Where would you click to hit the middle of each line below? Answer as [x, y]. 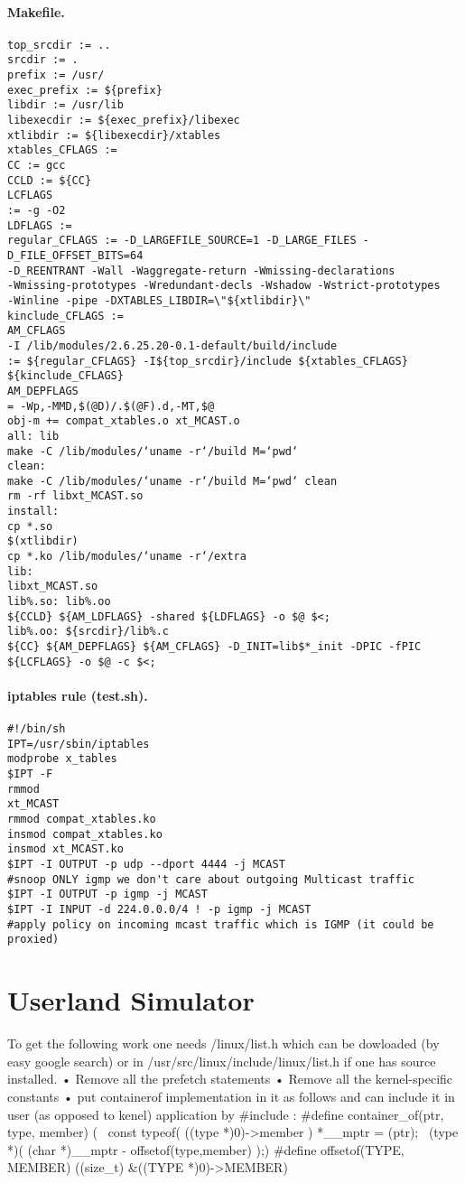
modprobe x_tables [62, 759]
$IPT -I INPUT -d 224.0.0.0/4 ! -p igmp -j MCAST [159, 910]
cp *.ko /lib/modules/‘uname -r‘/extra [127, 557]
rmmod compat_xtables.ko [82, 820]
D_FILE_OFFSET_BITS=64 [75, 255]
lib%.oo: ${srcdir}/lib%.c [88, 632]
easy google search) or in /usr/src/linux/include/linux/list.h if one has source [222, 1061]
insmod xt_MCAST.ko [65, 849]
